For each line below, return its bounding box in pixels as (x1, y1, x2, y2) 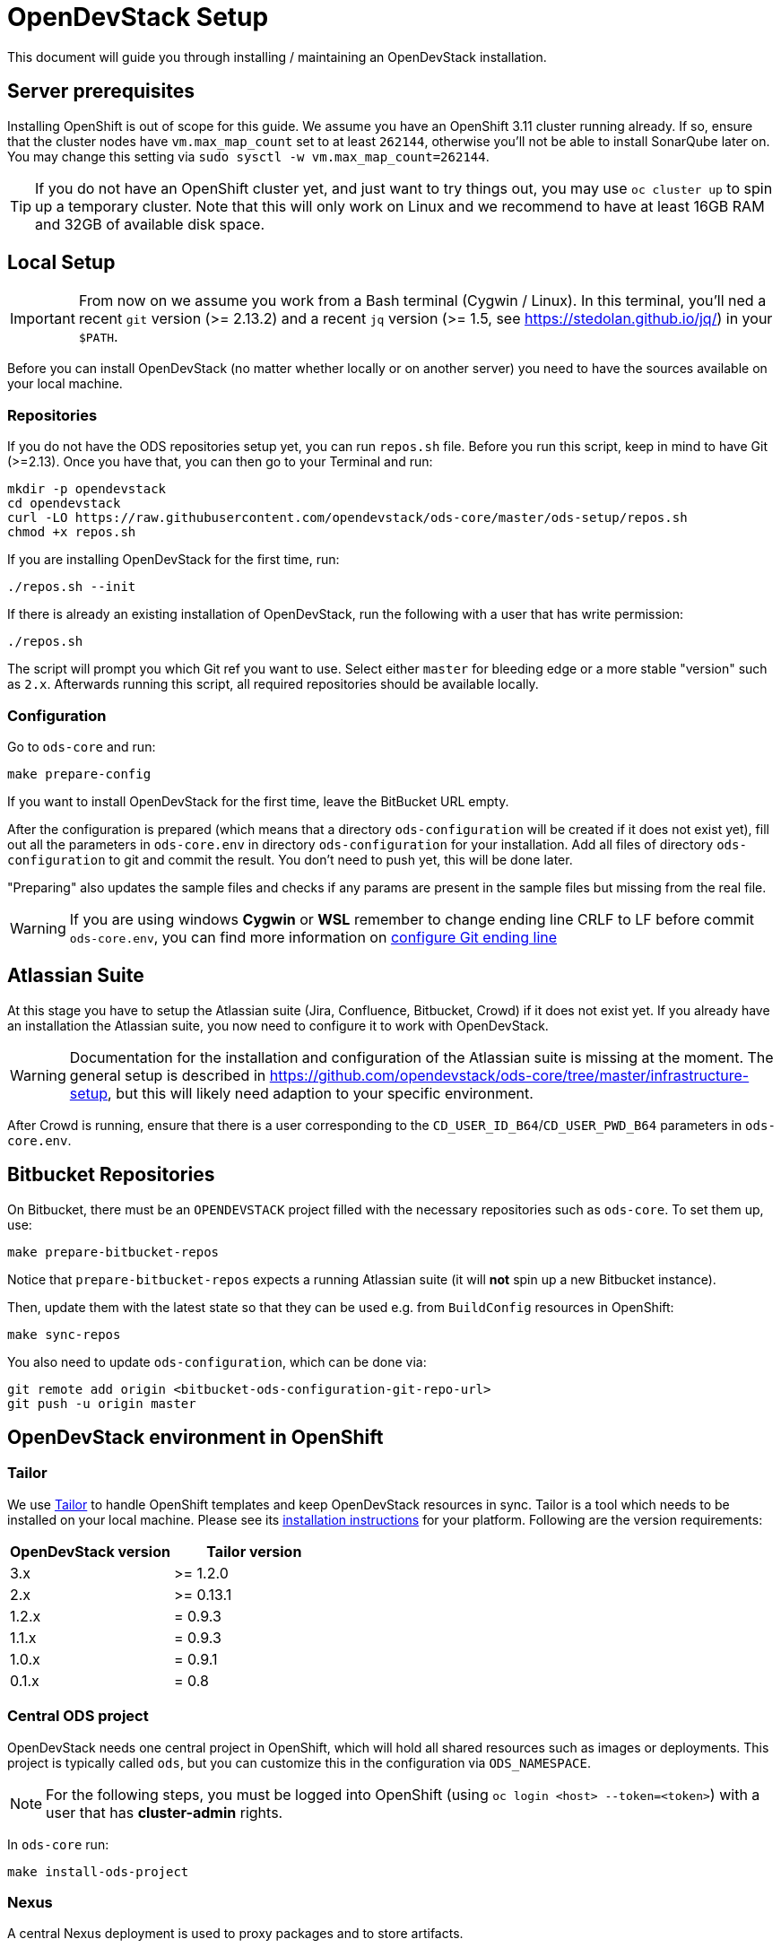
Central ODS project (7, 1707, 149, 1726)
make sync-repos (7, 1326, 121, 1342)
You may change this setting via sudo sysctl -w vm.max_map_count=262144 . (7, 148, 490, 164)
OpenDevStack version (10, 1542, 170, 1561)
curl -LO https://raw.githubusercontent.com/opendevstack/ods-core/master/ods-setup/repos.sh (7, 510, 688, 526)
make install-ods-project (7, 1864, 189, 1879)
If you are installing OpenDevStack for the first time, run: (7, 552, 340, 568)
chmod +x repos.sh (7, 525, 136, 540)
